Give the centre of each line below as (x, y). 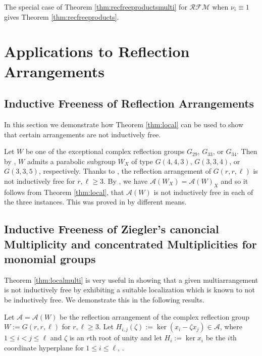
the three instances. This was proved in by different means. (95, 202)
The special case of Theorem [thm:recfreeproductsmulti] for (96, 7)
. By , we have (125, 181)
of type (142, 161)
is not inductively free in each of (203, 192)
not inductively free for (40, 181)
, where (231, 326)
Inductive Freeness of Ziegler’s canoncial (112, 229)
